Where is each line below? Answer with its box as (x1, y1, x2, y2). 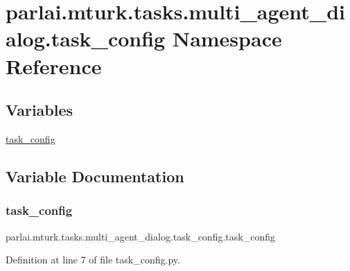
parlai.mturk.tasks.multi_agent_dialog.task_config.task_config (6, 229, 275, 243)
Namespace (172, 24, 282, 53)
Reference (6, 51, 102, 80)
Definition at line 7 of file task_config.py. (6, 252, 180, 267)
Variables (6, 99, 73, 121)
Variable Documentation (6, 165, 184, 186)
